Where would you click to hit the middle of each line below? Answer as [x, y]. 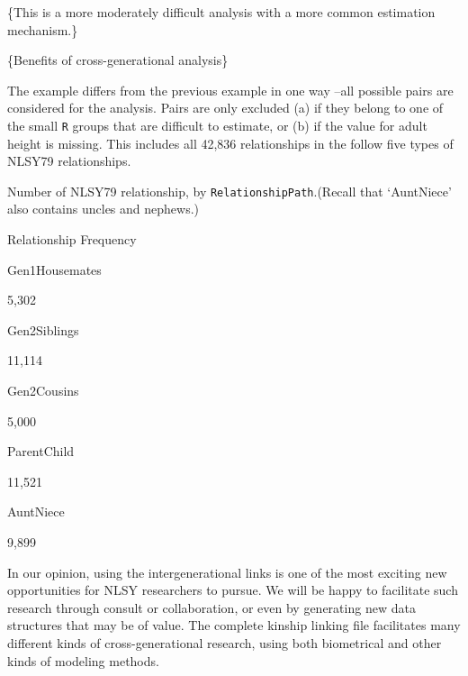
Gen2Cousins [43, 391]
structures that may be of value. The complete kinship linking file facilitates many [234, 625]
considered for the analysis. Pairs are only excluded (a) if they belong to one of [225, 108]
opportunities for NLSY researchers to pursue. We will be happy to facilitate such [233, 590]
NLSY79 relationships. [69, 161]
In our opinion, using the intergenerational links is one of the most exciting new [227, 572]
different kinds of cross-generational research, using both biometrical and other [225, 642]
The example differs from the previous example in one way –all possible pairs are [230, 90]
